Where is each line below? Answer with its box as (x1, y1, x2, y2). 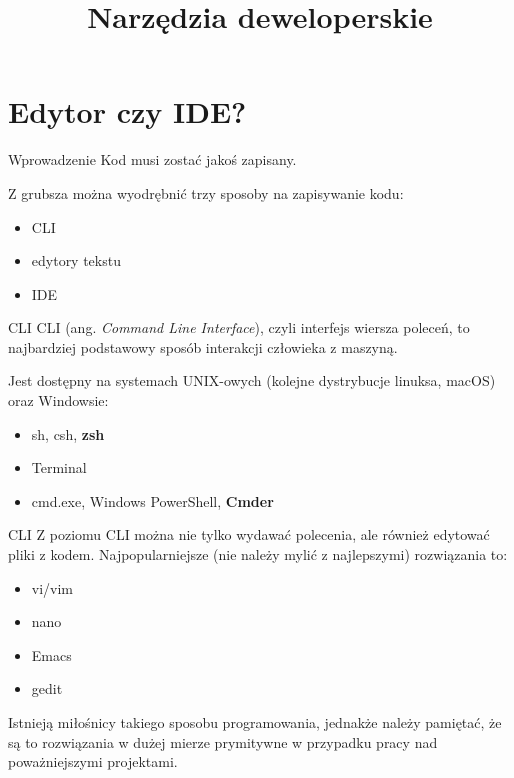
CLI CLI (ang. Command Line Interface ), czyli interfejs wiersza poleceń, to (8, 317, 470, 338)
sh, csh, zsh (31, 423, 105, 444)
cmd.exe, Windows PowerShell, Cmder (31, 490, 274, 511)
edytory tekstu (31, 250, 121, 271)
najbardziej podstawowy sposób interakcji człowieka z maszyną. (8, 336, 398, 357)
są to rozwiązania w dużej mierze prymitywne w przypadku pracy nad (8, 731, 438, 752)
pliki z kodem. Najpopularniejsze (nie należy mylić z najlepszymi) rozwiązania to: (8, 544, 508, 565)
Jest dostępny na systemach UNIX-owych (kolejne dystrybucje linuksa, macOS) (8, 370, 496, 391)
